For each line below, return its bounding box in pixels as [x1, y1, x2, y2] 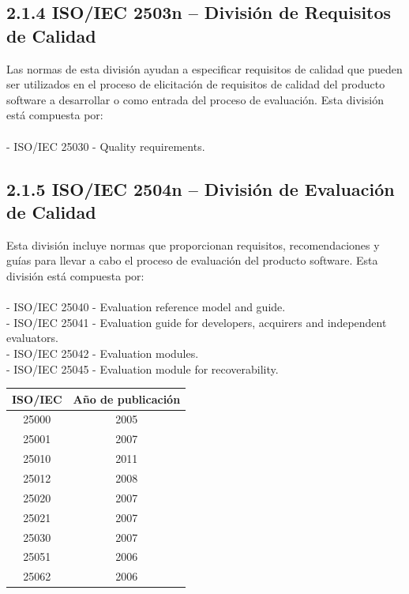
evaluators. [6, 329, 58, 346]
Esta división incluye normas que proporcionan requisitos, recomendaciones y [6, 236, 380, 253]
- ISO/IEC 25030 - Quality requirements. [6, 137, 205, 154]
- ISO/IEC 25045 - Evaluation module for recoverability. [6, 360, 279, 377]
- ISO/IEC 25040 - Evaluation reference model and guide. [6, 299, 286, 315]
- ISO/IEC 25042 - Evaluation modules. [6, 344, 199, 361]
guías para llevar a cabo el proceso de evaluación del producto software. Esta [6, 252, 378, 269]
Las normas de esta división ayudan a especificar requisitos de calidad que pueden [6, 60, 403, 77]
